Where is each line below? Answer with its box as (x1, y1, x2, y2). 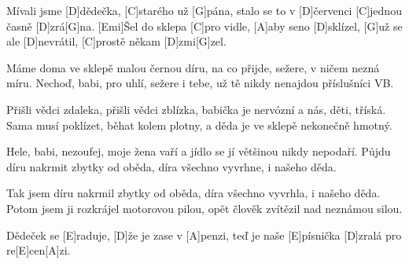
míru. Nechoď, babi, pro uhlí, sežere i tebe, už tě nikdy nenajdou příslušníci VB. (6, 75, 394, 91)
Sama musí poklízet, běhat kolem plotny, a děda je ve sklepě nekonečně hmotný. (6, 116, 392, 133)
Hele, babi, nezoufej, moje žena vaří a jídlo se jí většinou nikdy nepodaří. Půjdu (6, 143, 391, 159)
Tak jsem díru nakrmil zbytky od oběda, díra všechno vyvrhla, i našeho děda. (6, 185, 381, 201)
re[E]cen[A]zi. (6, 242, 71, 258)
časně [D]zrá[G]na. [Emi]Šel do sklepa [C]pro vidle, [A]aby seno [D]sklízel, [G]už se (6, 17, 403, 34)
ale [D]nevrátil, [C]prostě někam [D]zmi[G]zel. (6, 33, 227, 49)
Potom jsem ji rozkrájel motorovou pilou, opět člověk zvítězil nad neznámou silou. (6, 200, 403, 216)
